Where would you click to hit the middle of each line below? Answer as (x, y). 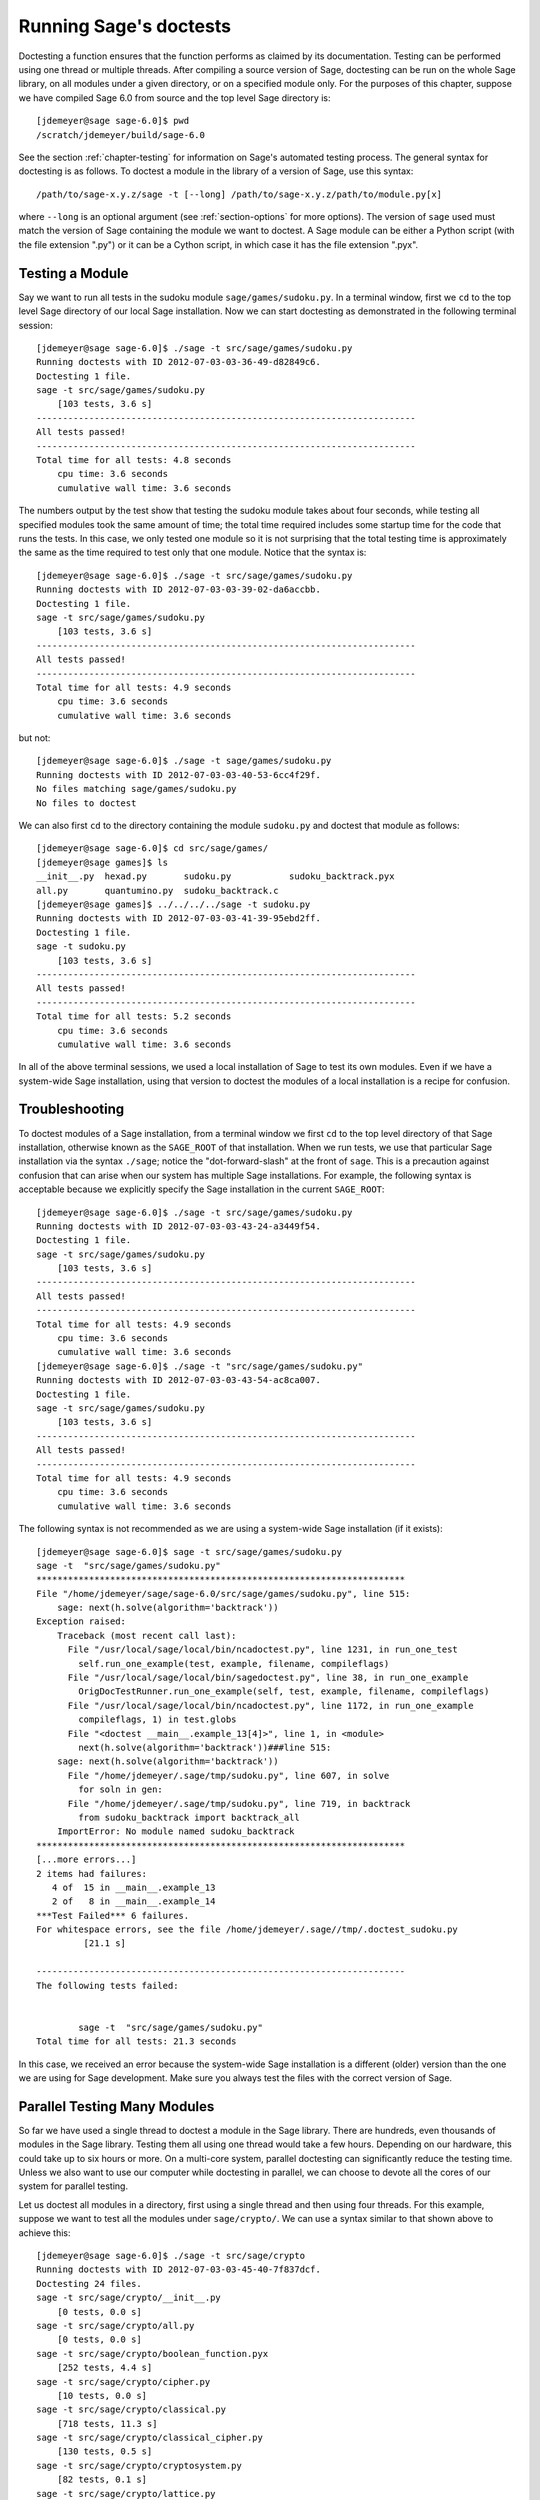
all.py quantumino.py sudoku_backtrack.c (157, 890)
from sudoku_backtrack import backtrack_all (189, 1817)
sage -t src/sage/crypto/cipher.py (123, 2381)
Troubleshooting (71, 1109)
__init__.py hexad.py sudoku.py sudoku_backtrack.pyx (215, 876)
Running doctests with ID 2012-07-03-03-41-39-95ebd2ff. (179, 918)
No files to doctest (86, 803)
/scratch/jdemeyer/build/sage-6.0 (120, 134)
